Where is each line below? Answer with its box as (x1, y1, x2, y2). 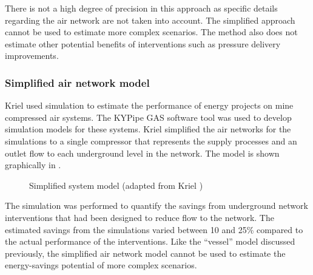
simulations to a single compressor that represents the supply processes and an (5, 134, 297, 147)
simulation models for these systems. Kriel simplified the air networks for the (5, 123, 291, 135)
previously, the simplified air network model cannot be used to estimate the (5, 246, 286, 259)
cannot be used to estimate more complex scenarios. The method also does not (5, 25, 298, 38)
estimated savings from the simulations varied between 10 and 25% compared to (5, 223, 303, 236)
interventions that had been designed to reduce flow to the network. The (5, 211, 274, 223)
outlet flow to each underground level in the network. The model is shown (5, 146, 280, 159)
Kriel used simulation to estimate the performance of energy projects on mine (5, 99, 294, 112)
